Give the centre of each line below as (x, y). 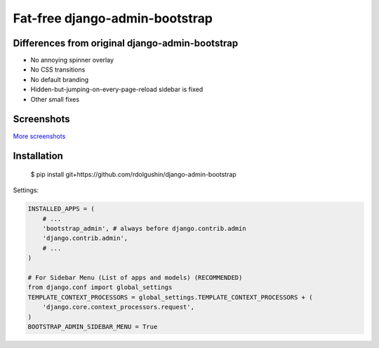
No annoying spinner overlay (72, 60)
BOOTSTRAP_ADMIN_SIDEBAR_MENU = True (93, 327)
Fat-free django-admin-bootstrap (113, 18)
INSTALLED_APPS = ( (61, 209)
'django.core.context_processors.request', (118, 307)
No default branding (60, 79)
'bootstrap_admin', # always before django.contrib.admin (144, 229)
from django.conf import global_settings (100, 287)
